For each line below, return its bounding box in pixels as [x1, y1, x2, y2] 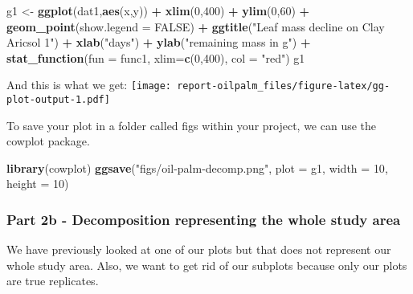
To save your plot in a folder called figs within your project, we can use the [6, 116, 377, 133]
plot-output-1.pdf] [6, 94, 110, 106]
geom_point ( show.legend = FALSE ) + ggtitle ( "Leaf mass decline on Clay [6, 18, 385, 35]
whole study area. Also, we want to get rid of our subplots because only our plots [6, 256, 407, 273]
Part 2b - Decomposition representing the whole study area [6, 209, 401, 229]
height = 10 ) [6, 175, 69, 192]
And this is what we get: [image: [6, 76, 172, 93]
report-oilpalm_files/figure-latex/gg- [177, 80, 391, 92]
